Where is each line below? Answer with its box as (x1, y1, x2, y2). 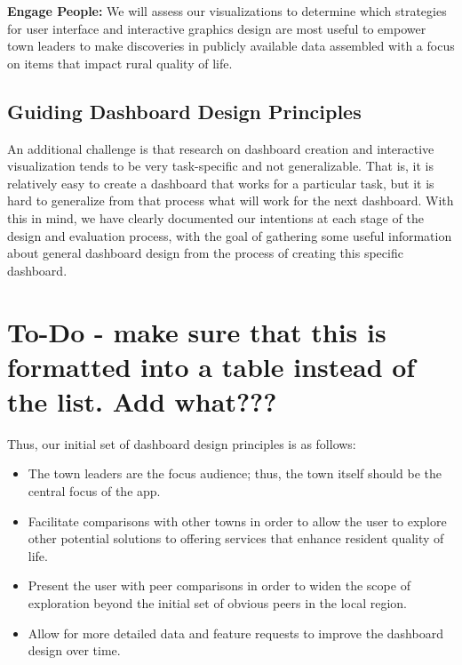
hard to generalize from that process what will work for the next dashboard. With (7, 191, 454, 210)
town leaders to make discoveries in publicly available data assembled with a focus (7, 36, 455, 55)
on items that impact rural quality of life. (7, 53, 233, 72)
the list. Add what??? (7, 382, 277, 419)
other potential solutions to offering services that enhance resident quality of (28, 529, 444, 548)
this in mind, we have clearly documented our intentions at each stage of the (7, 208, 424, 227)
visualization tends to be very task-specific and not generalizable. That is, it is (7, 156, 434, 175)
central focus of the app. (28, 482, 161, 501)
